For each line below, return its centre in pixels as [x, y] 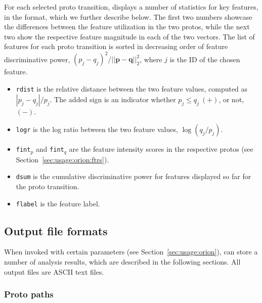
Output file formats [56, 230]
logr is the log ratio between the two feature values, [97, 129]
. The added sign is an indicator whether [113, 99]
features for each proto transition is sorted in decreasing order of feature [116, 46]
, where [151, 59]
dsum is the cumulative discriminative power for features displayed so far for [134, 176]
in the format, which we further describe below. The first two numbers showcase [128, 16]
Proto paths [29, 294]
